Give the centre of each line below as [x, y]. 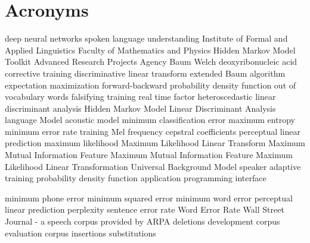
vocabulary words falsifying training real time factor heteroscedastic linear [140, 97]
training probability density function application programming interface [136, 178]
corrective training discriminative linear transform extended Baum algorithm [145, 73]
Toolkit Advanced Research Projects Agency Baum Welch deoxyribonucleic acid [151, 61]
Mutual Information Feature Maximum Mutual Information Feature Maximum [149, 155]
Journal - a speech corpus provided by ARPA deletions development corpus [142, 221]
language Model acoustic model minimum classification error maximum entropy [150, 120]
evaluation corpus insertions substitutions [80, 233]
